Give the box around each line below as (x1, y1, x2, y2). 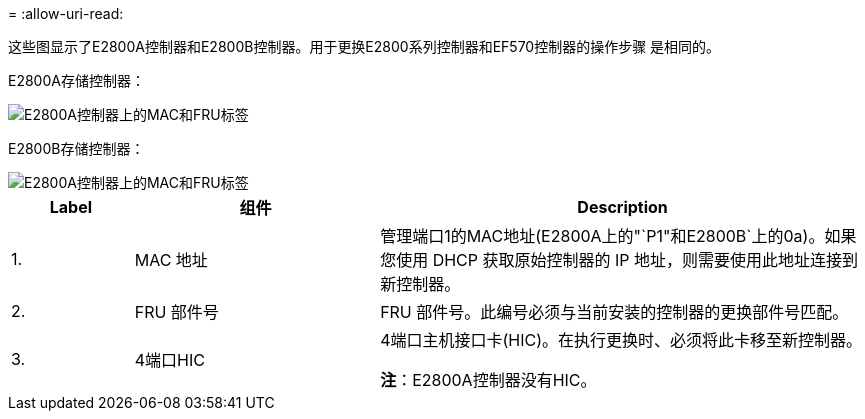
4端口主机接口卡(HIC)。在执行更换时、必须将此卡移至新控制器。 (380, 330, 863, 350)
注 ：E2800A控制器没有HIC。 (380, 370, 597, 390)
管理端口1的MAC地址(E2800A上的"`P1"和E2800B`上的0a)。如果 (380, 226, 857, 246)
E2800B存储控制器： (8, 140, 145, 157)
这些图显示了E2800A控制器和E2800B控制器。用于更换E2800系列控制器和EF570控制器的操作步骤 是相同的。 (8, 38, 721, 55)
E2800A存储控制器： (8, 72, 145, 89)
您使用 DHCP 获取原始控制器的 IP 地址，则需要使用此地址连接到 (380, 250, 858, 270)
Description (577, 197, 668, 217)
